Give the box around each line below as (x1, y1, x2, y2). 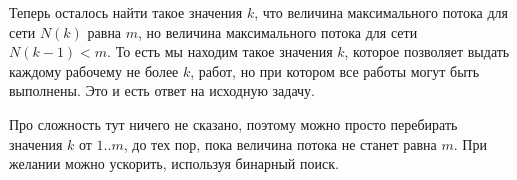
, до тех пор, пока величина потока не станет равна (123, 133, 437, 154)
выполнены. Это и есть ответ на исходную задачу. (9, 80, 316, 101)
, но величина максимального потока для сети (138, 21, 418, 42)
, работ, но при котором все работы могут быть (190, 60, 480, 81)
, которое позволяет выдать (344, 41, 510, 62)
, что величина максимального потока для (254, 2, 508, 22)
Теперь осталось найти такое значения (9, 2, 243, 22)
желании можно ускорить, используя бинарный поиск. (9, 153, 339, 174)
